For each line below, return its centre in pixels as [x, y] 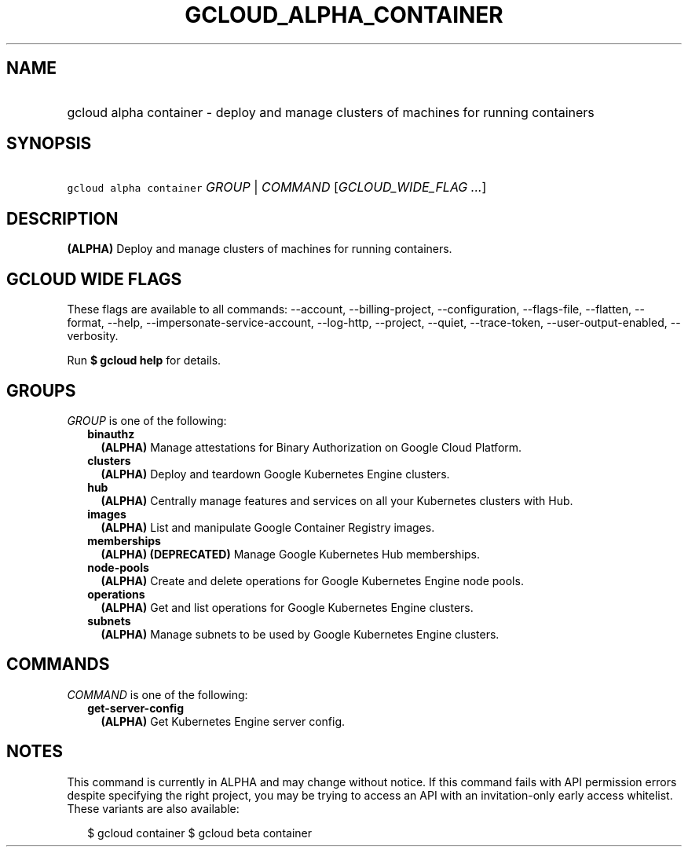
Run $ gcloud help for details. [144, 361]
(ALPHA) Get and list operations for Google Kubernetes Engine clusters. [287, 607]
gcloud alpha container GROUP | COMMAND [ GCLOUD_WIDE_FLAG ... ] [277, 187]
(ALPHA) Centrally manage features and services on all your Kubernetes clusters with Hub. [337, 500]
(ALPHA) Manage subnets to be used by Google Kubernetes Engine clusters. [300, 634]
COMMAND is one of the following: [157, 694]
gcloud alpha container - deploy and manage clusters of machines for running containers [331, 112]
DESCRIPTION [62, 218]
